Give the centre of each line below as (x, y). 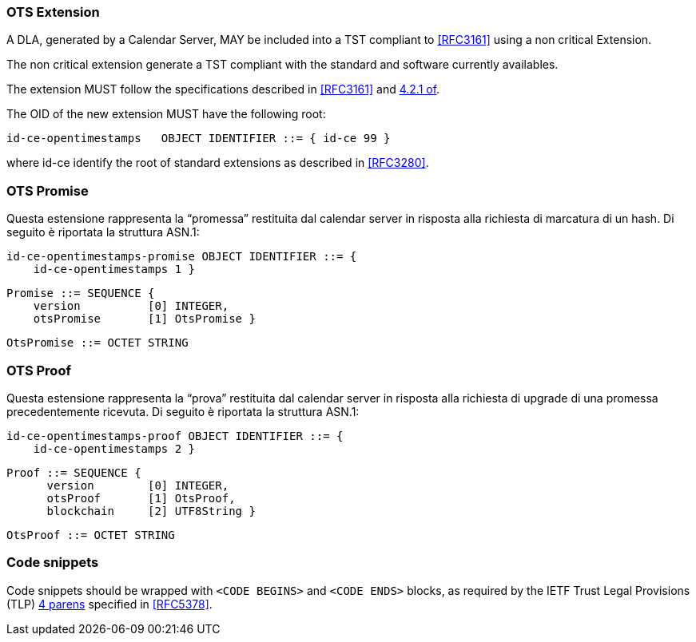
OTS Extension (53, 12)
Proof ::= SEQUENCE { (74, 472)
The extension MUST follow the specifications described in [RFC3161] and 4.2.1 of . (223, 89)
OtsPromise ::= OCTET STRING (97, 343)
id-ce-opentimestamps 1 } (114, 269)
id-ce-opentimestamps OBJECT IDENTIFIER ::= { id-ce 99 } (199, 139)
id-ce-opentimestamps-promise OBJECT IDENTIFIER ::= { (182, 257)
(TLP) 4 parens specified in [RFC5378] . (109, 604)
